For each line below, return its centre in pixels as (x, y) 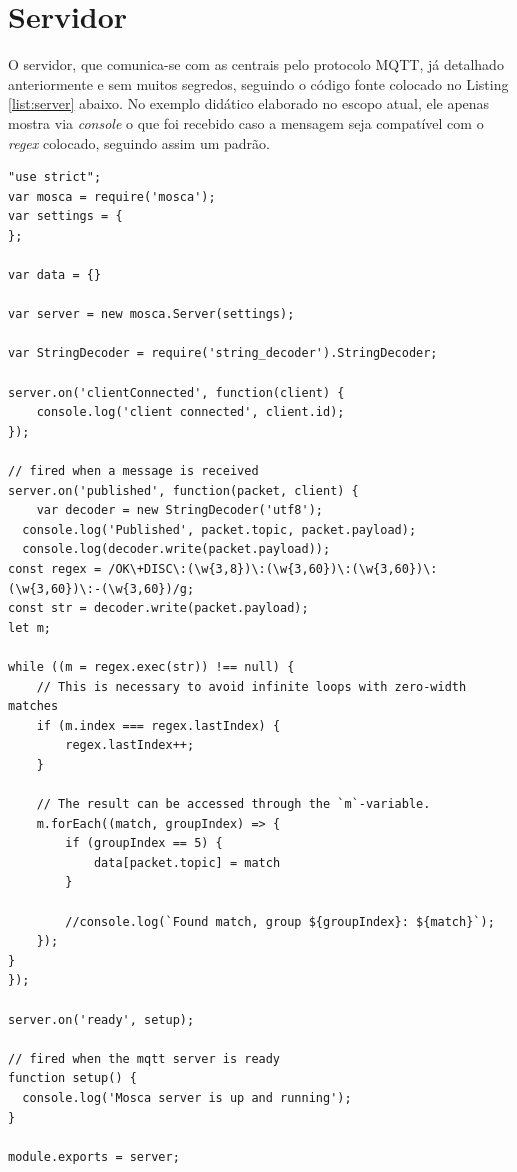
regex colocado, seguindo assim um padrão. (139, 142)
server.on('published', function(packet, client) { (183, 490)
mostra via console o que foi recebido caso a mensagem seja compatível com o (246, 122)
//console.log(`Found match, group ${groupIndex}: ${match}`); (280, 921)
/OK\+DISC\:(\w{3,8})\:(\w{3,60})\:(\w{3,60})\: (273, 568)
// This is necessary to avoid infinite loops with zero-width (251, 686)
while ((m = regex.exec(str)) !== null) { (151, 666)
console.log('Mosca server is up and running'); (187, 1098)
